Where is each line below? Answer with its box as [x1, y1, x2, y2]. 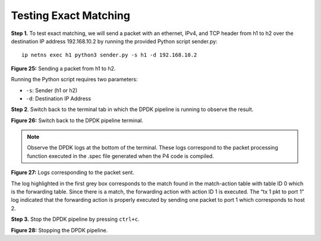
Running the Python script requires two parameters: [11, 76, 138, 83]
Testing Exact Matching [11, 9, 131, 22]
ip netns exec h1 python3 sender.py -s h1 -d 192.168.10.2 [21, 52, 197, 59]
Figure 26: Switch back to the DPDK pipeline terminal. [11, 116, 144, 124]
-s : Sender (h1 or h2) [26, 87, 78, 94]
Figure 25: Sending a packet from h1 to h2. [11, 65, 116, 72]
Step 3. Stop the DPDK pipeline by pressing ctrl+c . [11, 215, 140, 223]
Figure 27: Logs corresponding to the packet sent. [11, 169, 135, 176]
